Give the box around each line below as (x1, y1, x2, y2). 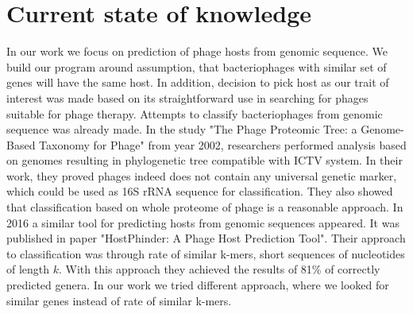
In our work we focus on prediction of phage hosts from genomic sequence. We (6, 43, 388, 60)
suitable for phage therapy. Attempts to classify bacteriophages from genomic (6, 105, 383, 122)
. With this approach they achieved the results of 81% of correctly (59, 261, 380, 277)
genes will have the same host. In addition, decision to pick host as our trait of (6, 74, 389, 91)
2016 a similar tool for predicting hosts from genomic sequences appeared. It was (6, 214, 399, 231)
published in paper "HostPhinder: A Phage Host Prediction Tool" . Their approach (6, 230, 406, 246)
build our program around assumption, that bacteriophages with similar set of (6, 58, 387, 75)
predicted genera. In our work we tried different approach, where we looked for (6, 277, 389, 293)
